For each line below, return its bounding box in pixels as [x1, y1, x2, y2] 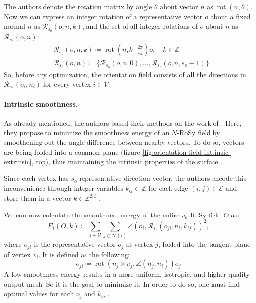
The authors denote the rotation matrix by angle [4, 1, 152, 11]
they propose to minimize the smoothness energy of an [4, 127, 170, 137]
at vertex [126, 239, 153, 249]
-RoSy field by [177, 127, 220, 137]
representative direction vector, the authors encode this [79, 173, 247, 183]
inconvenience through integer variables [4, 182, 123, 193]
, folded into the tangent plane [158, 239, 251, 249]
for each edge [148, 182, 188, 193]
